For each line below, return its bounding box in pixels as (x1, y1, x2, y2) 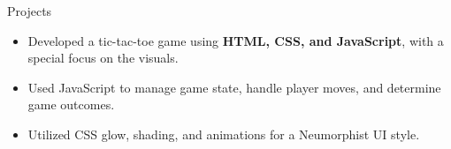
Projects (7, 2, 52, 19)
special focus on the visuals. (27, 48, 179, 67)
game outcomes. (27, 95, 115, 114)
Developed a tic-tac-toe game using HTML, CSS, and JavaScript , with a (27, 31, 444, 49)
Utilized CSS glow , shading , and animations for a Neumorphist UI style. (27, 124, 420, 143)
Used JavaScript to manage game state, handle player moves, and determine (27, 78, 441, 96)
